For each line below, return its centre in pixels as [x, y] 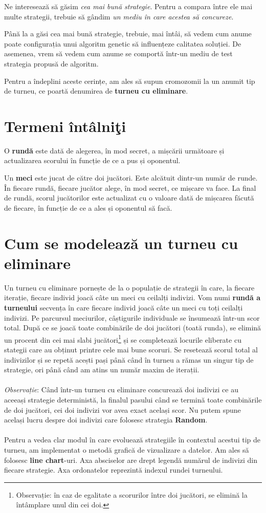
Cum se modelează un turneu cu [121, 243]
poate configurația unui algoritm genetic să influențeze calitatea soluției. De [123, 43]
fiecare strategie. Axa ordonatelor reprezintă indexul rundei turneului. [114, 470]
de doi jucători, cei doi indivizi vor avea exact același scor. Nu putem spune [123, 409]
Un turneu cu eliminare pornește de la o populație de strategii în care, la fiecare [129, 287]
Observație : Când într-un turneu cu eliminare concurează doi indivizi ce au [121, 389]
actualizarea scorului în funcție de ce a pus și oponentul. [92, 160]
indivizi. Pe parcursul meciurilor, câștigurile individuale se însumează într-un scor [132, 317]
